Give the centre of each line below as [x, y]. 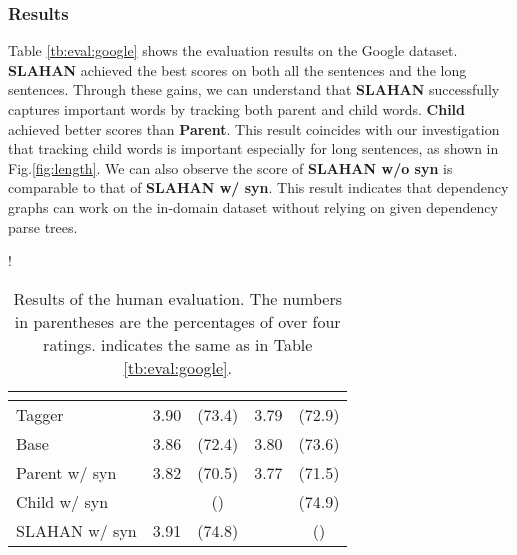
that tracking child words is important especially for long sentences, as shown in [253, 148]
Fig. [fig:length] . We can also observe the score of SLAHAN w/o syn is [230, 167]
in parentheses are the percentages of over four [177, 321]
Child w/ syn [62, 501]
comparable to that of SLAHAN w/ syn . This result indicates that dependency [258, 187]
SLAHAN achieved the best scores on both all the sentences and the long [237, 69]
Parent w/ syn [66, 472]
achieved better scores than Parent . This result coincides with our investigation [254, 128]
